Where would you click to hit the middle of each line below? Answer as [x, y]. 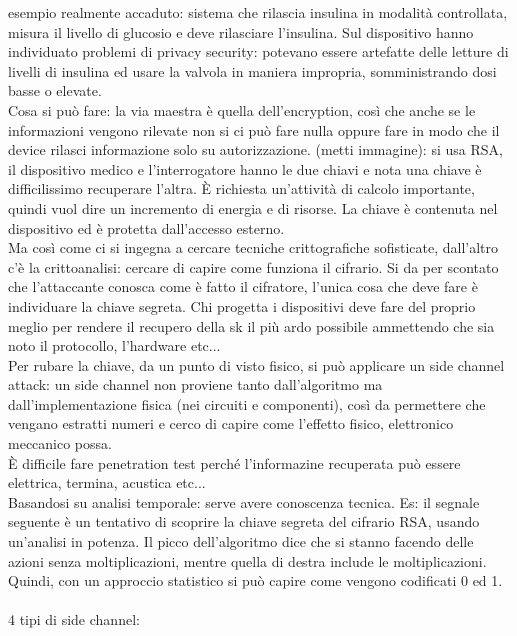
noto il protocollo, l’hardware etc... [114, 345]
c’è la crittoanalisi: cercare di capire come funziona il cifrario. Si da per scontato [253, 266]
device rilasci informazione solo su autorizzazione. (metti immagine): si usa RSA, [255, 149]
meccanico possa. [60, 443]
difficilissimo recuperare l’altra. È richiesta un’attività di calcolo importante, [241, 188]
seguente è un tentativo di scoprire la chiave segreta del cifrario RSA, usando [244, 521]
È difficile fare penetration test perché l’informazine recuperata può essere [234, 462]
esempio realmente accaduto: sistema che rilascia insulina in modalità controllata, [258, 12]
